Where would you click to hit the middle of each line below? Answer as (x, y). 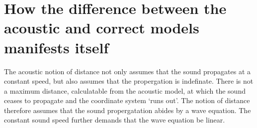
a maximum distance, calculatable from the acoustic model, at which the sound (125, 90)
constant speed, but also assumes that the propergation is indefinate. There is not (129, 81)
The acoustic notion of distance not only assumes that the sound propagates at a (128, 71)
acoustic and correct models (102, 28)
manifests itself (56, 47)
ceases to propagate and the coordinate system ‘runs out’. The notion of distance (127, 100)
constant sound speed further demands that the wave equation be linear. (115, 120)
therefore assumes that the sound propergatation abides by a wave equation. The (128, 110)
